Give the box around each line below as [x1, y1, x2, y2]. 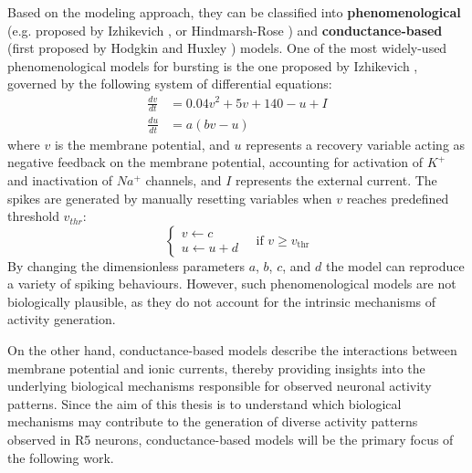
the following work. [7, 447, 114, 467]
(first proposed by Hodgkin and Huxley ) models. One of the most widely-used [7, 38, 447, 58]
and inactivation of [7, 170, 113, 189]
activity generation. [7, 310, 116, 329]
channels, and [145, 170, 222, 189]
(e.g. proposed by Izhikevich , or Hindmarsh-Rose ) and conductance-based [7, 20, 443, 39]
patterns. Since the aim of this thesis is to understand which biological [7, 394, 402, 413]
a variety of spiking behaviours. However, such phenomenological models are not [7, 274, 456, 293]
